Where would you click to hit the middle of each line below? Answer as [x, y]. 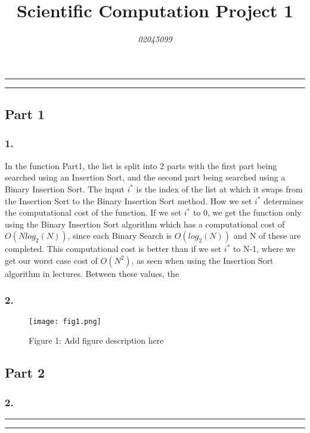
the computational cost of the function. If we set [93, 212]
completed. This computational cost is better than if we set [113, 249]
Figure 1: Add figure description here [96, 340]
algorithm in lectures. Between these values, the [92, 273]
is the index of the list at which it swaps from [219, 189]
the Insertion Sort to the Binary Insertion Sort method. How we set [128, 200]
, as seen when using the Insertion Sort [202, 260]
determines [283, 200]
